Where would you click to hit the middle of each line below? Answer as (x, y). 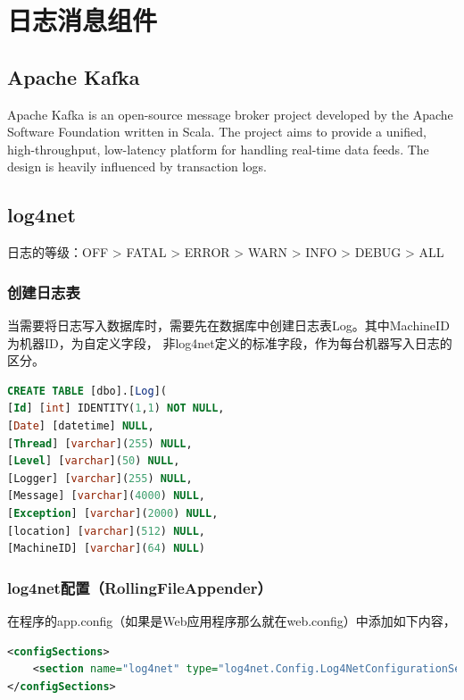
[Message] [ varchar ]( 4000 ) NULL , (106, 496)
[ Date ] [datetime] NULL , (81, 425)
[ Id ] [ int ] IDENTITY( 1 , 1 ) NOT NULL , (116, 408)
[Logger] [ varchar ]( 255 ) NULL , (100, 478)
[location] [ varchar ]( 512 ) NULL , (106, 531)
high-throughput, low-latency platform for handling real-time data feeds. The (218, 149)
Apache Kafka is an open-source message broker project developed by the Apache (230, 114)
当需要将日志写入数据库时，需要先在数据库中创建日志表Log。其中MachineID (228, 325)
